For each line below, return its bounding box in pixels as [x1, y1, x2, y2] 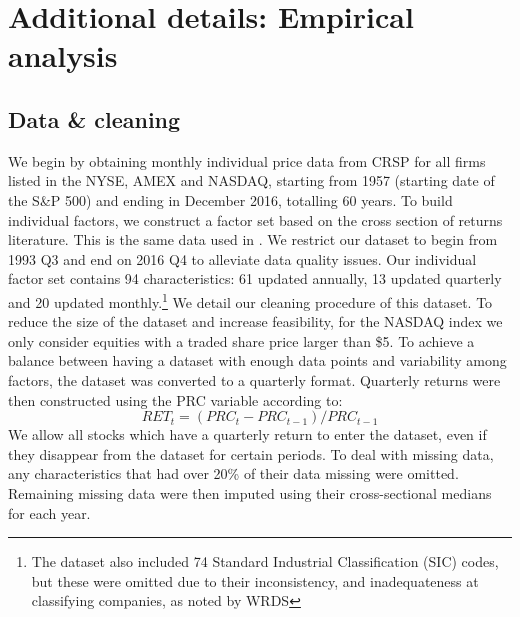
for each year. [8, 502, 91, 523]
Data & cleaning [8, 103, 181, 134]
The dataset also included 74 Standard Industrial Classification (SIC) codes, [31, 551, 499, 572]
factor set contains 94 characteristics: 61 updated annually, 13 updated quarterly [8, 268, 502, 289]
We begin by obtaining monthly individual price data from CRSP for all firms [8, 150, 486, 171]
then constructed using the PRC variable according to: [8, 389, 343, 410]
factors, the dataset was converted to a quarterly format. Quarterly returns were [8, 369, 501, 390]
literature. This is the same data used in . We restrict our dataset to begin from [8, 229, 498, 250]
